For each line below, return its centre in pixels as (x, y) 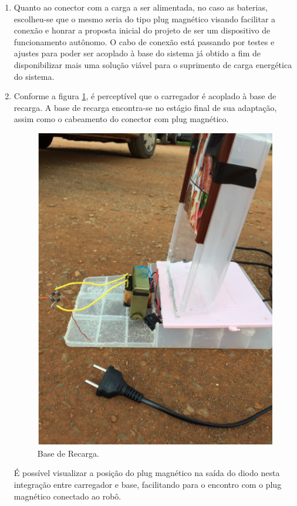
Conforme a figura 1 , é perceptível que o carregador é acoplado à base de (145, 96)
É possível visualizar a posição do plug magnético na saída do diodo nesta (147, 473)
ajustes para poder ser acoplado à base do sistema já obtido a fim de (137, 53)
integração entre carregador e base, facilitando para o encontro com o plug (148, 485)
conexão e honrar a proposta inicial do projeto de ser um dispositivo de (142, 30)
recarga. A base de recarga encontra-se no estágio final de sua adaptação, (145, 107)
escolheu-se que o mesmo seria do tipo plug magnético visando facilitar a (145, 18)
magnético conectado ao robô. (67, 496)
